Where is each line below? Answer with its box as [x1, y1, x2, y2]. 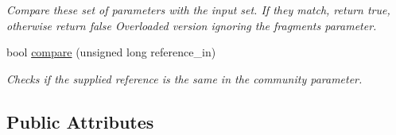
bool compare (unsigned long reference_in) [6, 44, 216, 60]
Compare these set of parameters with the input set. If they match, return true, [6, 2, 390, 17]
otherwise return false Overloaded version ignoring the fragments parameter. [6, 17, 377, 33]
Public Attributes [6, 109, 154, 133]
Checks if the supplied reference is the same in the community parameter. [6, 70, 363, 87]
